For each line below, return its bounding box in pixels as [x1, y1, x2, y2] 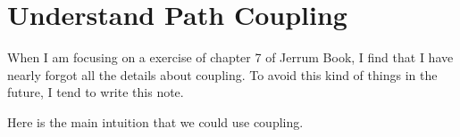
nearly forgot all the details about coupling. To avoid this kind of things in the [7, 65, 438, 84]
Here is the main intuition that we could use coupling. [7, 112, 304, 131]
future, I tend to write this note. [7, 83, 184, 101]
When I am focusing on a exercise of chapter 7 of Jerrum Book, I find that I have [7, 48, 454, 67]
